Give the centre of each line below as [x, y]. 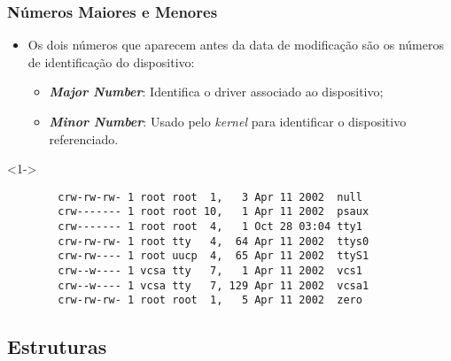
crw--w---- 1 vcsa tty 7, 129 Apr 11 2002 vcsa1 [214, 285]
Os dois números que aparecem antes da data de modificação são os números [236, 45]
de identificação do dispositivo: [111, 61]
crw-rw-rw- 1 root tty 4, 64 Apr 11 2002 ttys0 [214, 241]
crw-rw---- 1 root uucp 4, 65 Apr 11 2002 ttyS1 [214, 256]
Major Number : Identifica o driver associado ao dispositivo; [216, 92]
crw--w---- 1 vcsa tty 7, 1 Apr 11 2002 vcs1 [210, 271]
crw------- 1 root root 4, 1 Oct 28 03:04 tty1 [210, 227]
